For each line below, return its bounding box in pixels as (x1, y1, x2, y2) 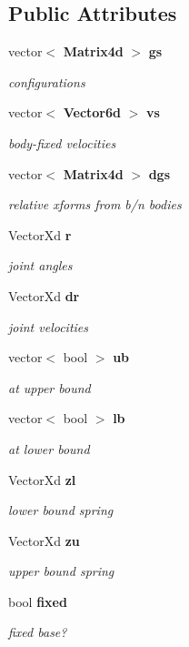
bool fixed (8, 591, 67, 611)
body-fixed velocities (8, 133, 116, 152)
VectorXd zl (8, 470, 76, 489)
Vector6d (63, 103, 121, 122)
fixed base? (8, 622, 67, 642)
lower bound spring (8, 500, 114, 520)
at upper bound (8, 378, 91, 397)
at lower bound (8, 439, 90, 458)
